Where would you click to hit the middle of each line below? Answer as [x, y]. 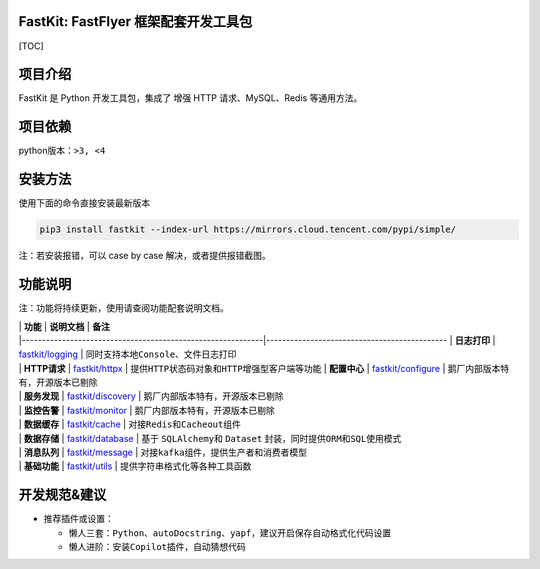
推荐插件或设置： [78, 519]
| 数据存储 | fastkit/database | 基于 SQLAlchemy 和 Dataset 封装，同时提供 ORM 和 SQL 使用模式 [210, 438]
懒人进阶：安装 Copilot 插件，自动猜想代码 [157, 547]
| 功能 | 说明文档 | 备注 [64, 326]
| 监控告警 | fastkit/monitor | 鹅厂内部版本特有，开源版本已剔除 [146, 410]
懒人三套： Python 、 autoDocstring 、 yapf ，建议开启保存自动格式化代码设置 [230, 532]
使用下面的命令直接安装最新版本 [84, 203]
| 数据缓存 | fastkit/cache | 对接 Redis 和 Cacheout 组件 [130, 424]
